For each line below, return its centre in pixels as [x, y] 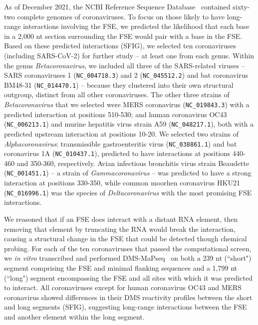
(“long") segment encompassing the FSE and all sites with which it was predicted [129, 277]
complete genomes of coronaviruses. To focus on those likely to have [121, 16]
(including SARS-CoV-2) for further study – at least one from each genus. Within [129, 55]
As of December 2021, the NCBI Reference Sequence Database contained [117, 6]
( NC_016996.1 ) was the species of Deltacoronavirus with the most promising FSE [128, 192]
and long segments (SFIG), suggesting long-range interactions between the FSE [126, 307]
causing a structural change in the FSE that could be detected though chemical [126, 239]
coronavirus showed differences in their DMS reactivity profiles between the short [128, 297]
